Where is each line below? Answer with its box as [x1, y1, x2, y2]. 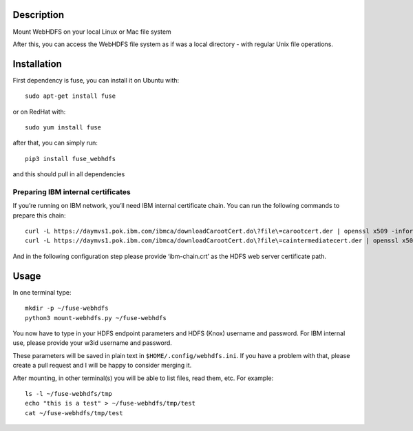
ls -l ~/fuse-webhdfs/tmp [25, 390, 113, 397]
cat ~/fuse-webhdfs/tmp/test [25, 409, 123, 417]
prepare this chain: [12, 211, 66, 220]
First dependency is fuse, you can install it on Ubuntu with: [12, 76, 180, 84]
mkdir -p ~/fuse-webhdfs [25, 304, 109, 313]
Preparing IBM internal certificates [12, 187, 131, 196]
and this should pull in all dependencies [12, 170, 125, 178]
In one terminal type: [12, 288, 72, 296]
